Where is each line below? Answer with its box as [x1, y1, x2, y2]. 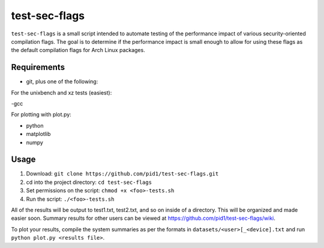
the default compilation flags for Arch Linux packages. [11, 47, 145, 54]
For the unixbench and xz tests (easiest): [11, 89, 112, 96]
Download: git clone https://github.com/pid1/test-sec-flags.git [26, 170, 219, 177]
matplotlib [26, 131, 51, 138]
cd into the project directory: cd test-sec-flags [26, 179, 152, 186]
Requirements [11, 62, 65, 72]
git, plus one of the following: [26, 78, 98, 85]
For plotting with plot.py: [11, 111, 71, 118]
